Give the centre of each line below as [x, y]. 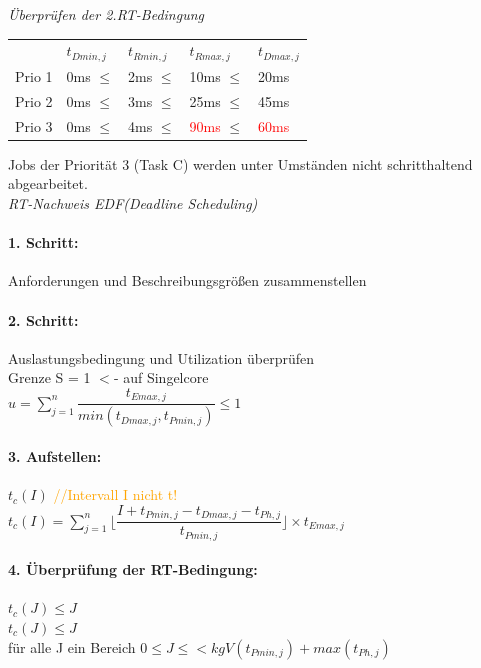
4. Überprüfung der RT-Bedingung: [133, 569]
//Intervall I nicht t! [115, 494]
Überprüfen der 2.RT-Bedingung [106, 14]
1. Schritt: [43, 242]
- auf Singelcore [161, 377]
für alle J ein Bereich [72, 646]
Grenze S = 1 [49, 377]
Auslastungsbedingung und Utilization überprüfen [161, 357]
